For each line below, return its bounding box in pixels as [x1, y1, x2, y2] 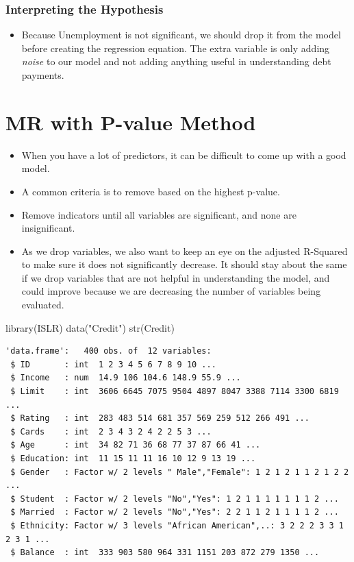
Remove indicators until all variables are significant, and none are [21, 207, 296, 221]
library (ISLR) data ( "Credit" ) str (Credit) [5, 320, 175, 334]
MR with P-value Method [5, 108, 256, 136]
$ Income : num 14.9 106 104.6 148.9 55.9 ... [10, 373, 241, 383]
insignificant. [21, 221, 75, 235]
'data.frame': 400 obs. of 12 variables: [5, 346, 212, 356]
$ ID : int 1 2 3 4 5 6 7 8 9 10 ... [10, 359, 216, 369]
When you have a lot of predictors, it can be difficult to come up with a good [21, 147, 346, 162]
